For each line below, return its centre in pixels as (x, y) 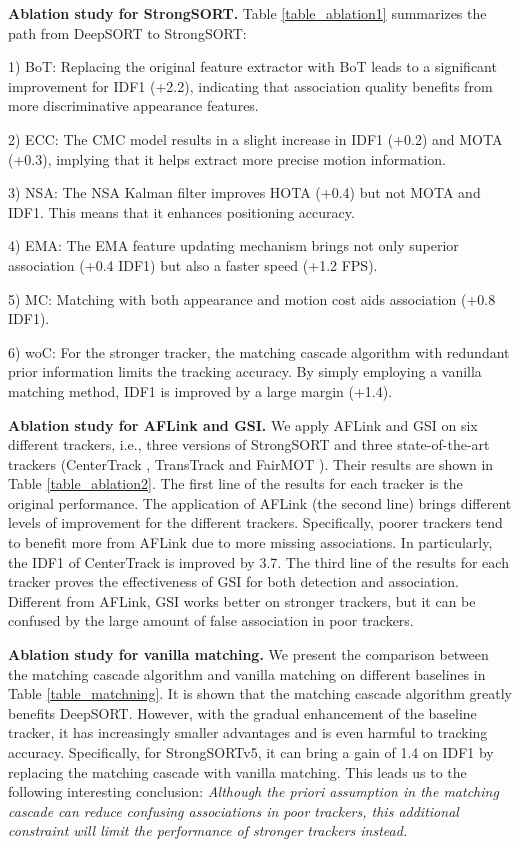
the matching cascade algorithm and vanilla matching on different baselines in (247, 673)
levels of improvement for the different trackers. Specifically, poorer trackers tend (255, 522)
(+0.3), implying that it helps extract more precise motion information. (227, 158)
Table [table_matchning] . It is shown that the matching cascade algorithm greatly (260, 693)
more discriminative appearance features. (133, 105)
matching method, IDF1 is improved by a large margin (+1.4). (200, 390)
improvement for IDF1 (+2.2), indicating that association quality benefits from (250, 85)
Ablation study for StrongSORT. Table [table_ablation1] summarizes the (247, 13)
